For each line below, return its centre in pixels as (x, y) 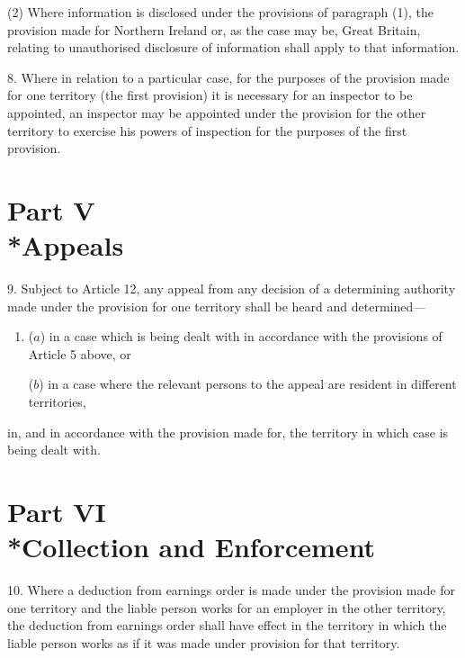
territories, (57, 402)
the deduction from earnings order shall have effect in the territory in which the (227, 625)
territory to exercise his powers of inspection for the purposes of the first (207, 130)
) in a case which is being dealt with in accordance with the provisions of (241, 336)
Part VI (57, 511)
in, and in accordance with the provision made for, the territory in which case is (228, 432)
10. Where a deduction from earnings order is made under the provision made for (231, 590)
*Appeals (66, 245)
